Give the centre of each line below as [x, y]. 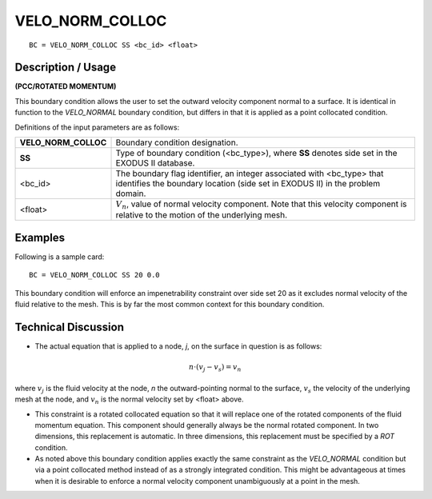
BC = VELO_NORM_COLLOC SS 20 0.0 [94, 275]
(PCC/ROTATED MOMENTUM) [66, 86]
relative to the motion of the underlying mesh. [202, 215]
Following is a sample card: [60, 257]
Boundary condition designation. [177, 142]
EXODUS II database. [155, 163]
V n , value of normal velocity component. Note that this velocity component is [261, 205]
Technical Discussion [69, 327]
